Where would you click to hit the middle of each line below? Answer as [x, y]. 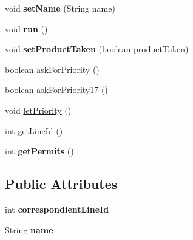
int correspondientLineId [57, 209]
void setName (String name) [60, 8]
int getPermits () [39, 151]
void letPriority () [38, 110]
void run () [26, 28]
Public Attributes [61, 184]
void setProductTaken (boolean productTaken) [97, 49]
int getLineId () [34, 130]
